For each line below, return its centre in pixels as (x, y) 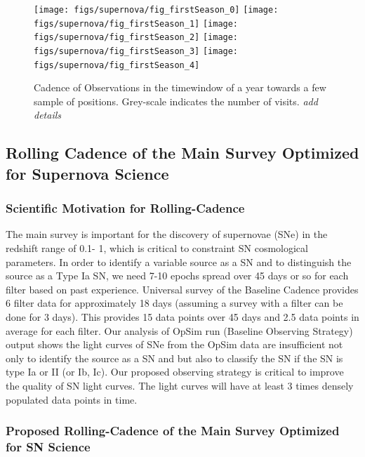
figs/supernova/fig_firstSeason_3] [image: (136, 51)
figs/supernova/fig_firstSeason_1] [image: (136, 24)
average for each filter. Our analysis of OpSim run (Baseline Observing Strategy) (179, 330)
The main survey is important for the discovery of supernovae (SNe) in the (167, 234)
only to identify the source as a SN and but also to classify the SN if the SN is (174, 358)
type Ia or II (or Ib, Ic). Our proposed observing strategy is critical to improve (175, 372)
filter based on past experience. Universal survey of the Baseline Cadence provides (182, 289)
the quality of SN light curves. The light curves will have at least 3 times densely (180, 385)
